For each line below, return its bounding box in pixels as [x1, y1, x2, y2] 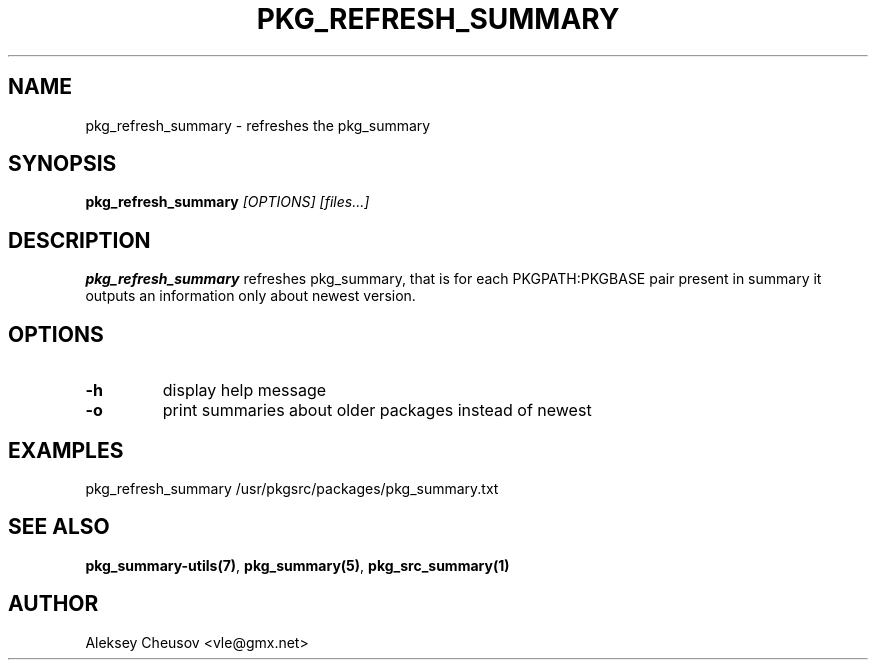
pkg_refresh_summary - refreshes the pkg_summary [85, 116, 431, 134]
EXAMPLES [8, 437, 124, 463]
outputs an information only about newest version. [85, 287, 416, 305]
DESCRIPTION [8, 227, 151, 253]
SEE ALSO [8, 514, 110, 540]
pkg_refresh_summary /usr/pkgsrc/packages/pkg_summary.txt [85, 479, 499, 497]
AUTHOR [8, 591, 99, 617]
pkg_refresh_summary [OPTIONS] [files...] [85, 193, 370, 211]
